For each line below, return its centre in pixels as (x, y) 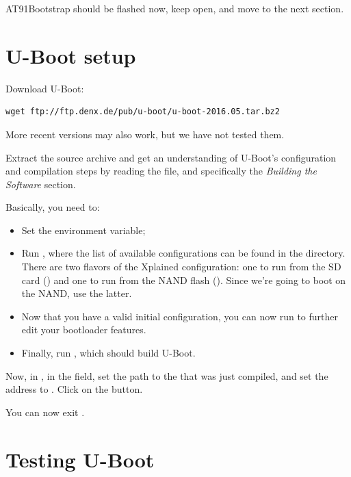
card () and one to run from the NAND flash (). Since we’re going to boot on (184, 280)
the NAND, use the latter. (77, 293)
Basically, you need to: (53, 207)
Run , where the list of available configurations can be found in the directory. (183, 253)
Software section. (41, 184)
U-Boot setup (71, 55)
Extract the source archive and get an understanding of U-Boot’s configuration (171, 157)
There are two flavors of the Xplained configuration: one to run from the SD (181, 267)
